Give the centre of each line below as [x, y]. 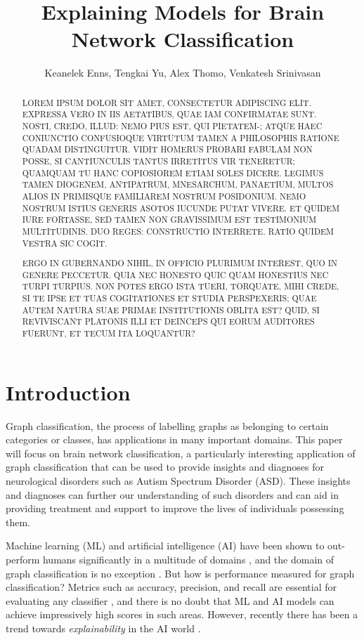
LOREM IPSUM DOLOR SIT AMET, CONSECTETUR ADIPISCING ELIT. [167, 102]
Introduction [68, 392]
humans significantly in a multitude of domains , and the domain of [188, 559]
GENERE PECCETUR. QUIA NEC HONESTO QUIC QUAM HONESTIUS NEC [175, 274]
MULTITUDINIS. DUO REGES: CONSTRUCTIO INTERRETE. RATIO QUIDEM [178, 231]
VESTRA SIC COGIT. [65, 243]
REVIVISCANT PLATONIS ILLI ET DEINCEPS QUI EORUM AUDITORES [168, 321]
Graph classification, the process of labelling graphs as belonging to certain [167, 425]
